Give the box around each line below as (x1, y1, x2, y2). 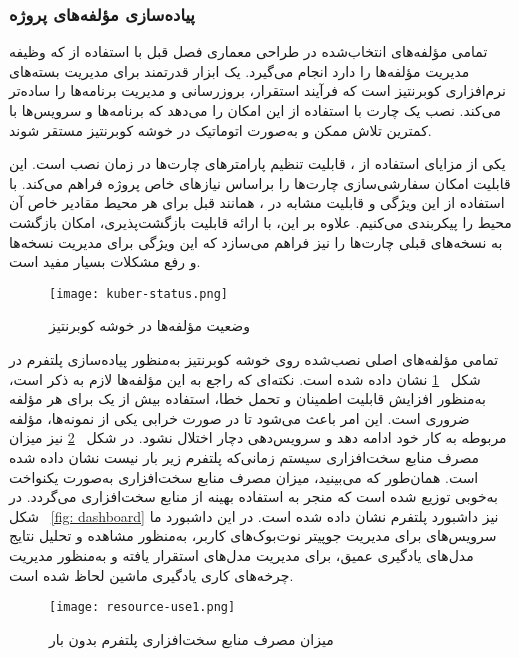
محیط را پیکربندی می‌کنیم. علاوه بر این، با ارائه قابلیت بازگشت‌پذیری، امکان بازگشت (9, 211, 512, 232)
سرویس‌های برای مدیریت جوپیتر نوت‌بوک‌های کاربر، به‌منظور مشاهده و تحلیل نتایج (9, 525, 497, 546)
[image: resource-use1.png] (49, 600, 236, 615)
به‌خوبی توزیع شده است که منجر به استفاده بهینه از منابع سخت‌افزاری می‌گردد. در (9, 486, 498, 507)
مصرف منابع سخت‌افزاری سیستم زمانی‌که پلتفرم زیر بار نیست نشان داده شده (9, 446, 480, 467)
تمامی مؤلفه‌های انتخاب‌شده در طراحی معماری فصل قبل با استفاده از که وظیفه (9, 41, 488, 62)
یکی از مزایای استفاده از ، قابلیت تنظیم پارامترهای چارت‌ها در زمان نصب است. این (9, 153, 506, 174)
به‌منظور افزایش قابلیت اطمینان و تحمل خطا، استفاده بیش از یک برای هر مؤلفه (9, 388, 487, 409)
